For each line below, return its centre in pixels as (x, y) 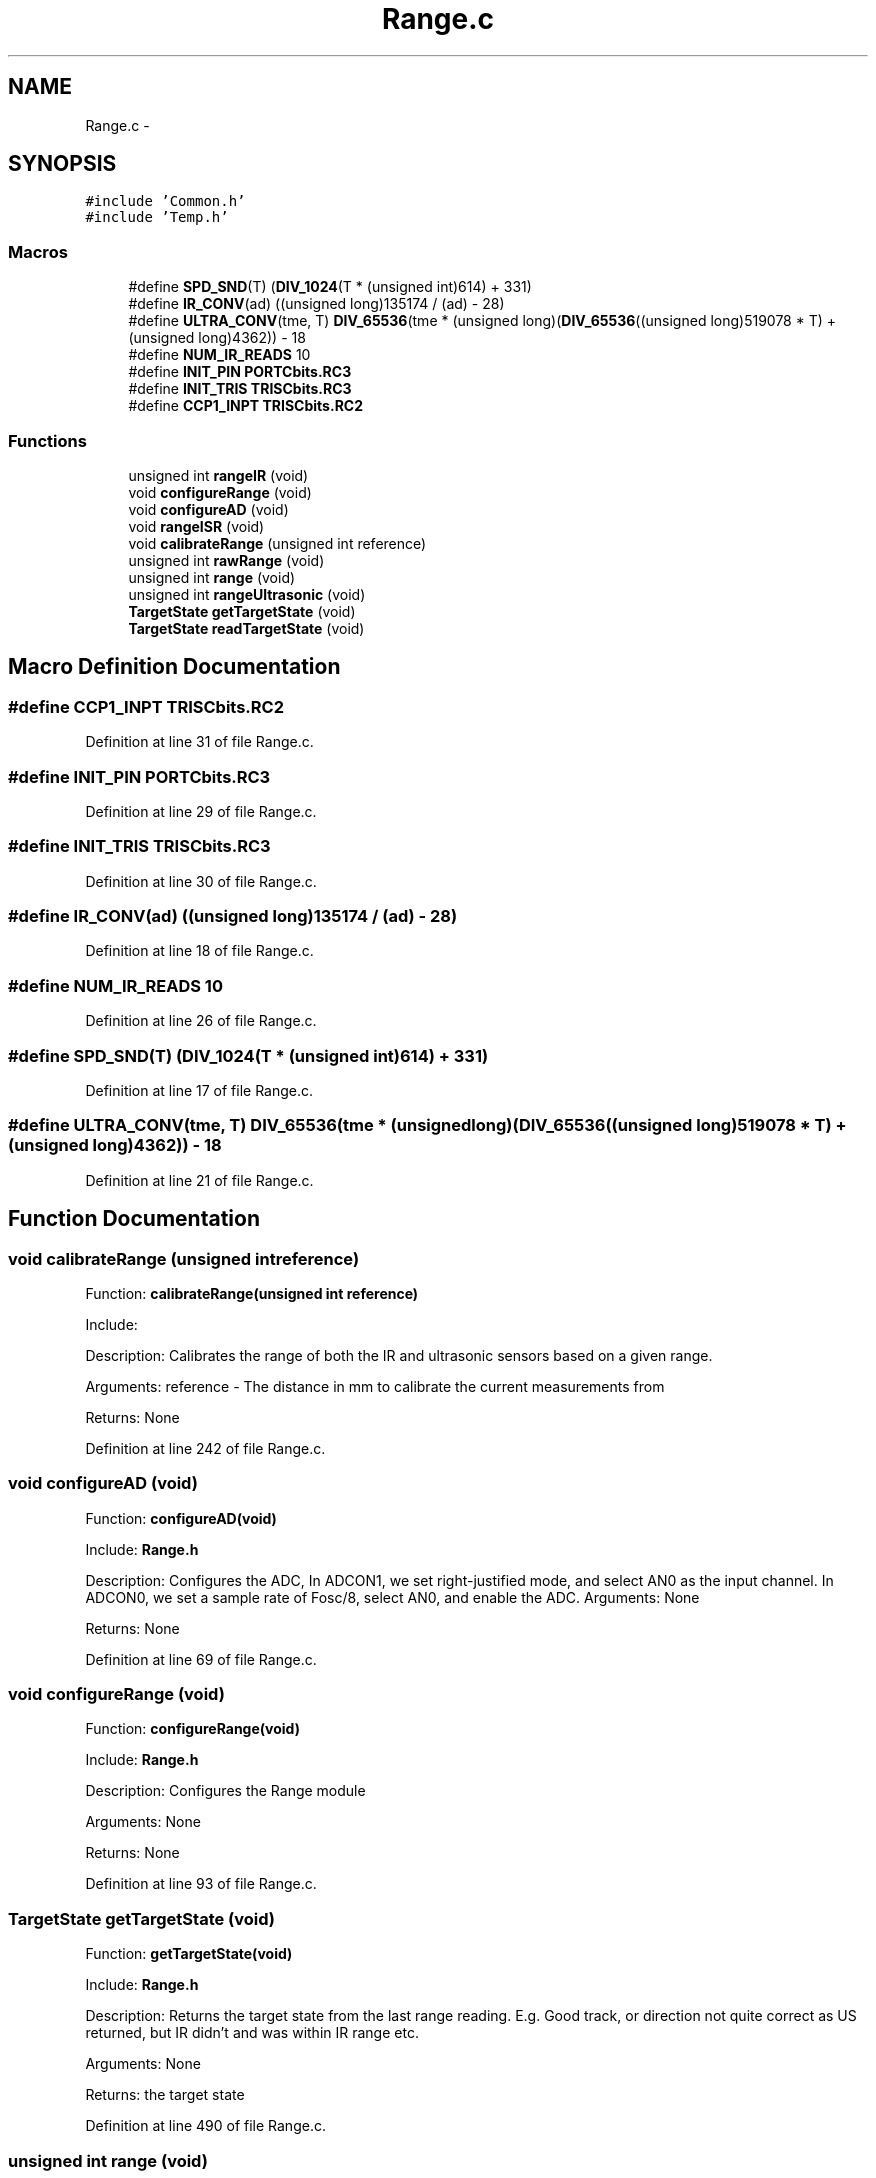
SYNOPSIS (62, 164)
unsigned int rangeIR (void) (218, 475)
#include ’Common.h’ (165, 201)
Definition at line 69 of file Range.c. (201, 1659)
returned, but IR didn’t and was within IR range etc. (252, 2033)
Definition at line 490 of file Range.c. (205, 2126)
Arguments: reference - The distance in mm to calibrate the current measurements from (375, 1386)
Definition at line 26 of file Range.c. (201, 1021)
